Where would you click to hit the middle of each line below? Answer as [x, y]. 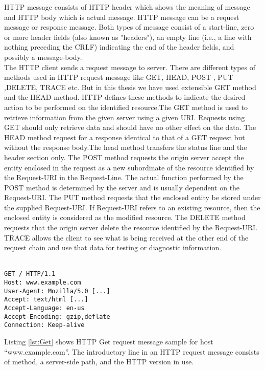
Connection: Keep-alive [44, 325]
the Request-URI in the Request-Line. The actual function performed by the [124, 177]
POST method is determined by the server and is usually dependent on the [122, 187]
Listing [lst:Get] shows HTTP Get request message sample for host [109, 342]
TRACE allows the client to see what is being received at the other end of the [126, 237]
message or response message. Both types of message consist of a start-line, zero [129, 27]
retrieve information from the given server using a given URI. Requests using [125, 117]
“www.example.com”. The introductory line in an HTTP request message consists [132, 351]
